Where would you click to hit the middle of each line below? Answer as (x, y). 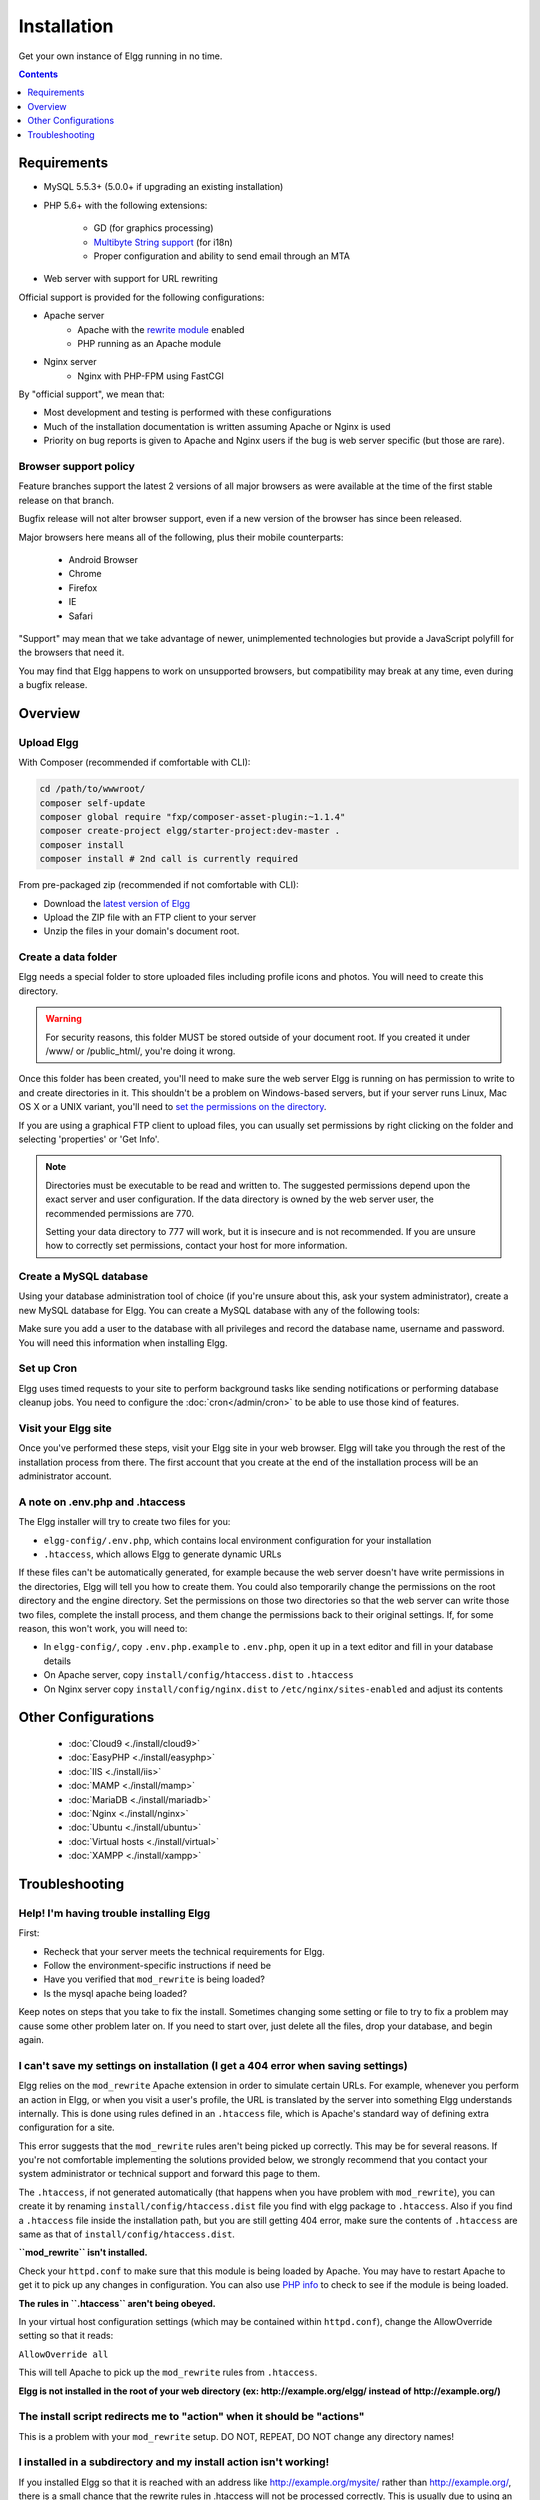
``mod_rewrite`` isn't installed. (83, 2252)
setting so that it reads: (66, 2336)
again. (31, 2039)
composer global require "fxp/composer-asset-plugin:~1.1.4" (192, 817)
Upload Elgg (48, 742)
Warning (63, 1019)
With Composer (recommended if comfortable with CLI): (134, 762)
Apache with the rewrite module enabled (161, 329)
